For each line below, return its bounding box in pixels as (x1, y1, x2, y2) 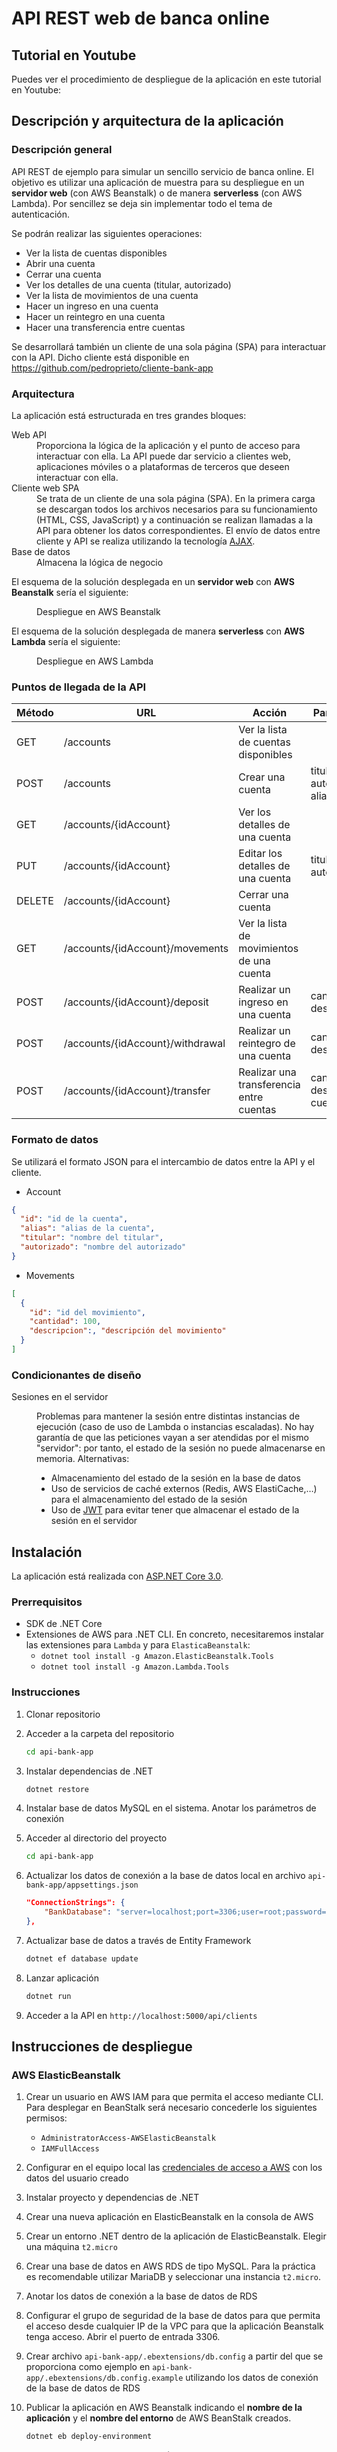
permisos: (25, 2112, 68, 2124)
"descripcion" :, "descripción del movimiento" (29, 1326, 227, 1336)
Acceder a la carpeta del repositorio (25, 1727, 175, 1739)
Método (16, 706, 54, 720)
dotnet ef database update (25, 1953, 139, 1964)
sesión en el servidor (50, 1515, 138, 1527)
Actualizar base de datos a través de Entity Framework (25, 1934, 252, 1946)
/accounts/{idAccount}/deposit (63, 995, 209, 1009)
